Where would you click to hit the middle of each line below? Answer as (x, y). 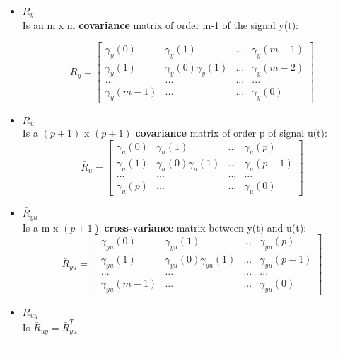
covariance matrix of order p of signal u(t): (231, 133)
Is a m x (40, 227)
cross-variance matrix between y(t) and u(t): (205, 227)
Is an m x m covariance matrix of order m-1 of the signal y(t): (160, 25)
